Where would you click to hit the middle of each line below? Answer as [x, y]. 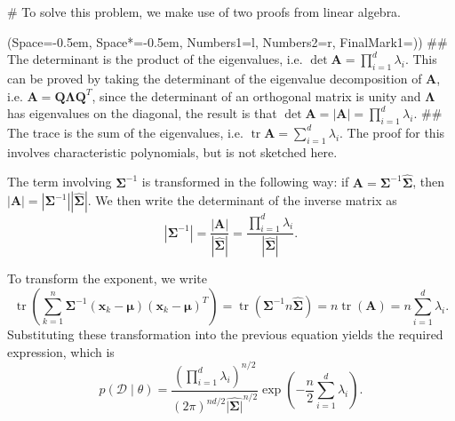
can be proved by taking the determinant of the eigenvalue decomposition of [215, 78]
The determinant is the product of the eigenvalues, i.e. [155, 59]
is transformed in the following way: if [245, 182]
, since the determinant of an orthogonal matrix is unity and [256, 95]
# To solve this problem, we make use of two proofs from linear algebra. [204, 12]
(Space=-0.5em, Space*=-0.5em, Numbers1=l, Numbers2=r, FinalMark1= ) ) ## [227, 41]
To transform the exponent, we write [107, 278]
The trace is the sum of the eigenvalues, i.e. [125, 132]
